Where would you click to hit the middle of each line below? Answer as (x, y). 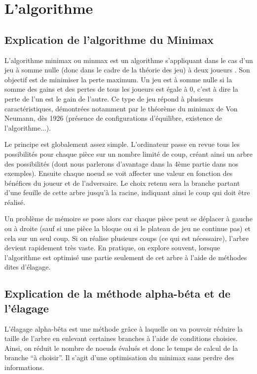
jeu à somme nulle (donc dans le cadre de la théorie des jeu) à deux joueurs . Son (127, 70)
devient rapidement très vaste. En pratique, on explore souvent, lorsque (112, 248)
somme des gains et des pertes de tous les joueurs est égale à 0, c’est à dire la (121, 89)
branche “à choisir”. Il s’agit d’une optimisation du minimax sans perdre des (119, 357)
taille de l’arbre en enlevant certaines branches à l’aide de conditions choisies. (121, 338)
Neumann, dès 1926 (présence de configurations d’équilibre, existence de (113, 118)
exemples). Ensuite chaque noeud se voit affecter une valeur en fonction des (119, 173)
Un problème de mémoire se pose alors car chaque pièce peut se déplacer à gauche (128, 219)
